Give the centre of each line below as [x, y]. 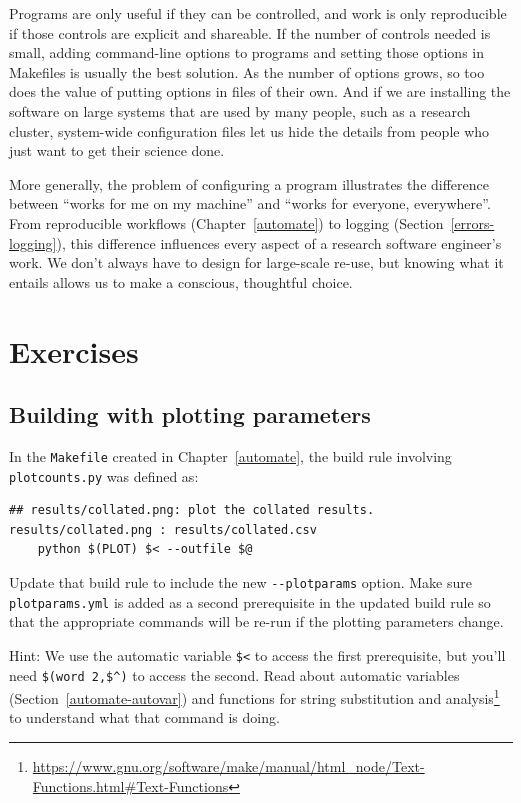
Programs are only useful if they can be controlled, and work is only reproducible [258, 13]
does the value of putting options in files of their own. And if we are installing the [260, 91]
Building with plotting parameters [190, 414]
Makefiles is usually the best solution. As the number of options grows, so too [247, 71]
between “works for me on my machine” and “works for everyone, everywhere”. [250, 203]
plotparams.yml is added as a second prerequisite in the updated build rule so [250, 601]
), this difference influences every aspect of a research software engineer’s [279, 242]
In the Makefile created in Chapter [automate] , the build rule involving [230, 455]
